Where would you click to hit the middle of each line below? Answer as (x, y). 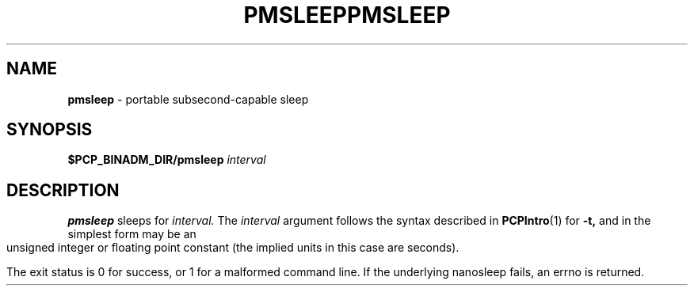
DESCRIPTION (63, 190)
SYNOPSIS (50, 130)
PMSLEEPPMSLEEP (347, 15)
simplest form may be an (132, 234)
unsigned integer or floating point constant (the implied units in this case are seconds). (233, 248)
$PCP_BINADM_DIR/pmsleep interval (167, 160)
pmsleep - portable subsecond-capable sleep (188, 99)
